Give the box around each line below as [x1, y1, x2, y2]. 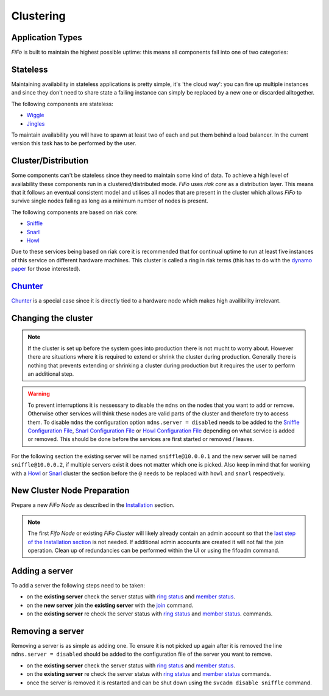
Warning [27, 390, 50, 398]
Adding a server [11, 565, 74, 576]
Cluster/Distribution [11, 156, 89, 166]
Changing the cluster [11, 313, 93, 323]
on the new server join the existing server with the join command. [26, 601, 194, 609]
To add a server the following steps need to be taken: [11, 581, 146, 589]
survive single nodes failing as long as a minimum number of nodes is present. [11, 197, 208, 204]
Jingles [26, 120, 45, 127]
